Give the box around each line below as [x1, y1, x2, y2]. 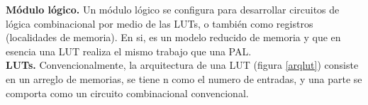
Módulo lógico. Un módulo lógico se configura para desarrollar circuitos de [6, 2, 340, 16]
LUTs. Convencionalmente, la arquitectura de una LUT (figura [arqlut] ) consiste [6, 57, 359, 72]
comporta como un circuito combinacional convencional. [6, 85, 249, 100]
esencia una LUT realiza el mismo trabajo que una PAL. [6, 43, 252, 58]
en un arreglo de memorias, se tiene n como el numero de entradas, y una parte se [6, 71, 362, 86]
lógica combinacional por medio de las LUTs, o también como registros [6, 16, 313, 31]
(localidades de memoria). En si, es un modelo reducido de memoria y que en [6, 30, 341, 45]
